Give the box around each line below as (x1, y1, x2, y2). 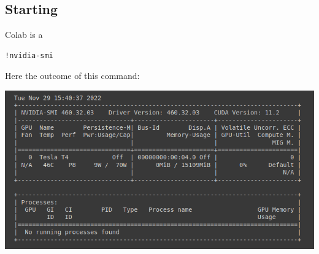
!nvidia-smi (5, 51, 53, 60)
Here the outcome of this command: (5, 69, 140, 82)
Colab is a (5, 28, 43, 41)
